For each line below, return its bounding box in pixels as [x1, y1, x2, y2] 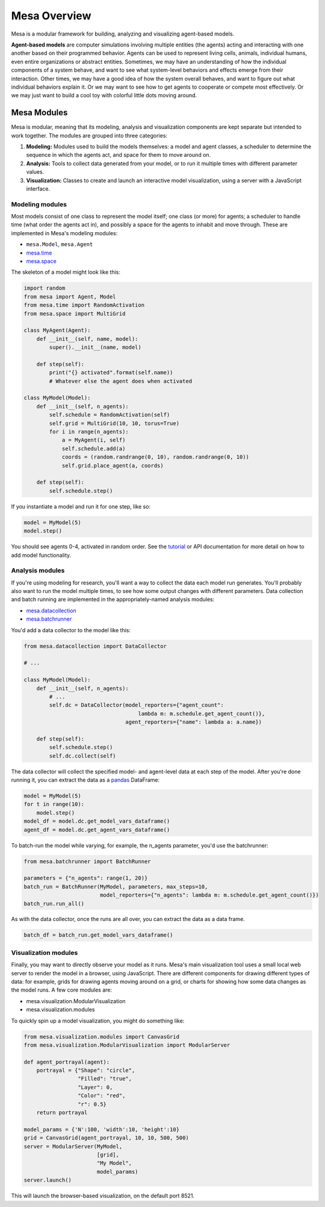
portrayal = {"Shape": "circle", [36, 1067, 135, 1074]
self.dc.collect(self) [49, 752, 117, 759]
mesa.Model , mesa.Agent [26, 241, 93, 248]
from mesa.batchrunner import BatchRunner [23, 858, 151, 865]
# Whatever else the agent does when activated [49, 378, 193, 384]
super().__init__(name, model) [49, 344, 141, 351]
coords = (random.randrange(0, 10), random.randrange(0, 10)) [61, 454, 250, 461]
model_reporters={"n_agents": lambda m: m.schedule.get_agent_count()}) [99, 892, 319, 899]
